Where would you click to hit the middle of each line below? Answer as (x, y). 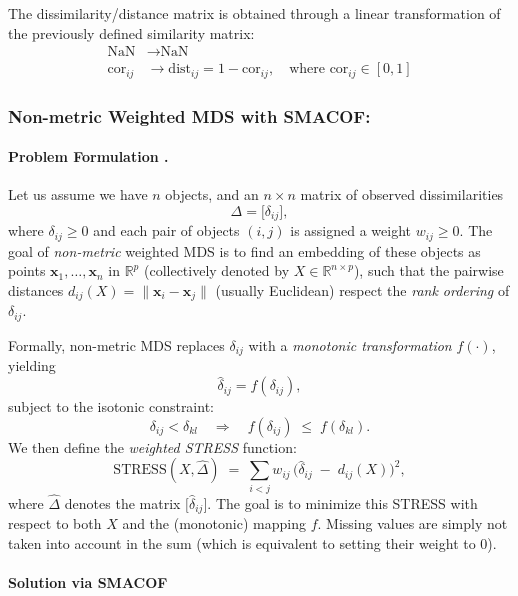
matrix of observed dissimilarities (402, 194)
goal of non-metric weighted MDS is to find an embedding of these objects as (244, 250)
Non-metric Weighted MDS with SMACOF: (189, 115)
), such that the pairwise (428, 270)
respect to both (55, 523)
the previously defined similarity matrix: (131, 32)
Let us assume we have (78, 194)
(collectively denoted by (216, 270)
